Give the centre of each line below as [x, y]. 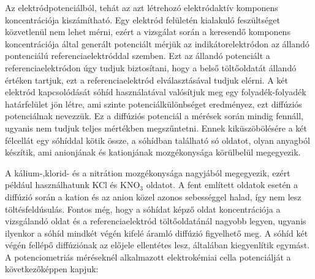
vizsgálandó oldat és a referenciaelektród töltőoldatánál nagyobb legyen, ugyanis [156, 221]
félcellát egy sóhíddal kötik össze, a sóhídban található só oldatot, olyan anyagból [157, 140]
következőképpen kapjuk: [52, 269]
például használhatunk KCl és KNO [73, 185]
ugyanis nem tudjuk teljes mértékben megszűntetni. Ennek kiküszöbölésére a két [156, 128]
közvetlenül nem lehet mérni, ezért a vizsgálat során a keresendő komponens [148, 32]
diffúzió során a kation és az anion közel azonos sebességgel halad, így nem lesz [153, 196]
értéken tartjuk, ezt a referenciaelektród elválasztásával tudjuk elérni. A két [146, 80]
